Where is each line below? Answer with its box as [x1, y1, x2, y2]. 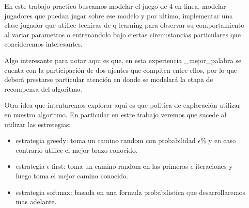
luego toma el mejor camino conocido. [16, 170, 128, 180]
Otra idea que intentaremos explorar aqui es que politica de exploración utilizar [4, 100, 241, 110]
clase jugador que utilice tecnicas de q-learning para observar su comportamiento [4, 20, 245, 30]
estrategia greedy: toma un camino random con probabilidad [16, 135, 196, 145]
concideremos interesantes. [4, 39, 83, 49]
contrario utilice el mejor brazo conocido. [16, 144, 138, 155]
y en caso [208, 135, 236, 145]
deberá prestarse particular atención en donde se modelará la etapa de [4, 74, 213, 84]
